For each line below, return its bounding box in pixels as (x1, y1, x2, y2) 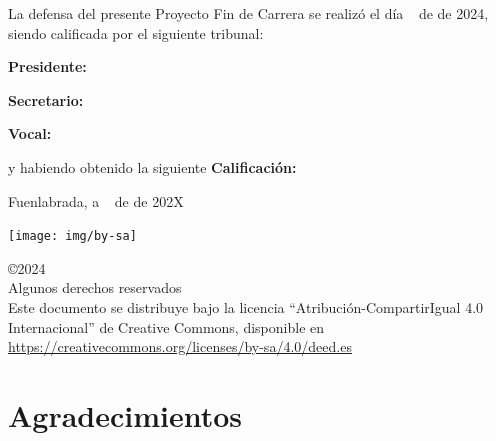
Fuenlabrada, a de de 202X (8, 190, 184, 211)
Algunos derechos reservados (8, 277, 182, 298)
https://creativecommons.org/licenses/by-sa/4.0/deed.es (8, 336, 352, 357)
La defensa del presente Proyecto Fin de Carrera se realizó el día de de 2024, (8, 3, 489, 23)
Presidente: (8, 56, 87, 77)
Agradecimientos (8, 394, 243, 435)
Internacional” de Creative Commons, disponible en (8, 316, 325, 337)
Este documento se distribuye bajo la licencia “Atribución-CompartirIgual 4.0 (8, 297, 484, 317)
